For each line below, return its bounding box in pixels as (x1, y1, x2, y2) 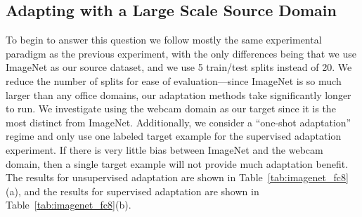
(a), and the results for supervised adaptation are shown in (6, 183, 259, 198)
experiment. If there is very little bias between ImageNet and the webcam (6, 142, 323, 157)
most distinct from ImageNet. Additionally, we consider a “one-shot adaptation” (6, 114, 351, 129)
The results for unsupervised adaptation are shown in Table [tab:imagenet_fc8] (6, 170, 349, 185)
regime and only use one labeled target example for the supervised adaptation (6, 129, 342, 143)
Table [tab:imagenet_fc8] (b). (6, 197, 131, 212)
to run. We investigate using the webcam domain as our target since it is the (6, 101, 336, 116)
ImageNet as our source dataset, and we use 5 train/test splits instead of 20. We (6, 60, 352, 74)
